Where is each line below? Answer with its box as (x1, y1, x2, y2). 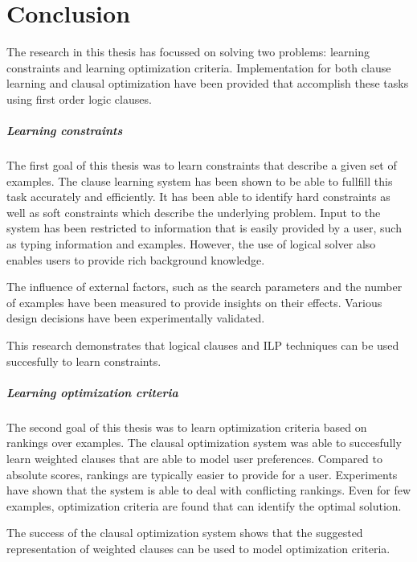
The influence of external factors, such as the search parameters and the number (6, 278, 403, 295)
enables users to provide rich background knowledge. (6, 251, 265, 268)
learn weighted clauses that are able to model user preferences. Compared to (6, 449, 382, 466)
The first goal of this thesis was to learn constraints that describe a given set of (6, 157, 397, 174)
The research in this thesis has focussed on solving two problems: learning (6, 43, 370, 60)
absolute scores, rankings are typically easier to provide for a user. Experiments (6, 466, 398, 482)
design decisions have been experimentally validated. (6, 310, 265, 326)
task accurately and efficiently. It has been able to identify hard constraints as (6, 188, 390, 205)
